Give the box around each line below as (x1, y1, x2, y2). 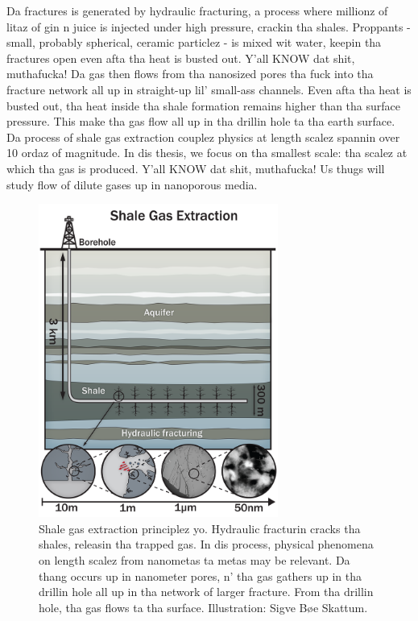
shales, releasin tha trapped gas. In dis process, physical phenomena (39, 536, 374, 553)
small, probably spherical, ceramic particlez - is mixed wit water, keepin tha (6, 34, 382, 51)
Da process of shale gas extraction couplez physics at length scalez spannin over (6, 128, 400, 145)
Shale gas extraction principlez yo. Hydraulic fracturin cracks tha (39, 520, 361, 536)
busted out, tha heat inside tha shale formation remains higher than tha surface (6, 97, 401, 114)
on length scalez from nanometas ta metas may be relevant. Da (39, 552, 350, 569)
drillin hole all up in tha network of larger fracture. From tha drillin (39, 583, 374, 600)
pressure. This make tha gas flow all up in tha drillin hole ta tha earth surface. (6, 113, 395, 130)
